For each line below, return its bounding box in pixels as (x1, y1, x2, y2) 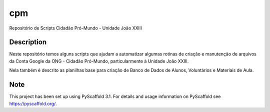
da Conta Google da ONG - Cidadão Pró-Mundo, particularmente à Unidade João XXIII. (9, 58, 189, 64)
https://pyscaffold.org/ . (9, 100, 57, 106)
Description (9, 38, 47, 46)
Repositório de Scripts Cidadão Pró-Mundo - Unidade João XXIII (9, 25, 142, 31)
